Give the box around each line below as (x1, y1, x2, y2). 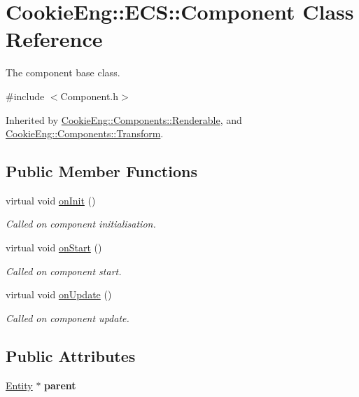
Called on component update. (6, 310, 129, 325)
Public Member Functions (6, 160, 197, 182)
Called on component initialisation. (6, 216, 156, 231)
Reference (6, 25, 103, 53)
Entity (6, 377, 33, 392)
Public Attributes (6, 344, 136, 366)
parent (44, 377, 76, 392)
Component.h (60, 88, 119, 103)
